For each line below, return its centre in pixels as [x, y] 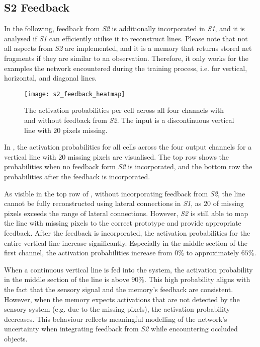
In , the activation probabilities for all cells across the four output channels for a [128, 147]
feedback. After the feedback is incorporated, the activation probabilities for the [127, 232]
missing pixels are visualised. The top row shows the [148, 156]
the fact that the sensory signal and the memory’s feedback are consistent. [119, 289]
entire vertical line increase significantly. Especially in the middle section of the [126, 242]
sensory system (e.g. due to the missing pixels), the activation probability [117, 309]
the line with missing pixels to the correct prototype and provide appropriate [123, 223]
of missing [228, 203]
